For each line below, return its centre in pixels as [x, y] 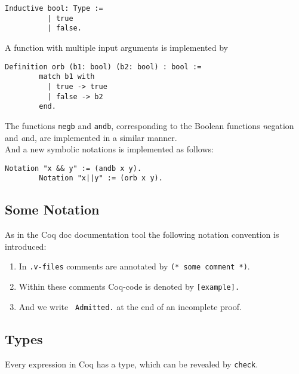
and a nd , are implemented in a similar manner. [91, 137]
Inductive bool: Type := [54, 8]
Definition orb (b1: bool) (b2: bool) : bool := [103, 67]
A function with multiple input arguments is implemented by [116, 47]
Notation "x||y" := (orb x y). [101, 178]
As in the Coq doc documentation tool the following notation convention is [142, 234]
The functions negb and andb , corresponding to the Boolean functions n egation [149, 125]
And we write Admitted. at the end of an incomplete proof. [130, 306]
